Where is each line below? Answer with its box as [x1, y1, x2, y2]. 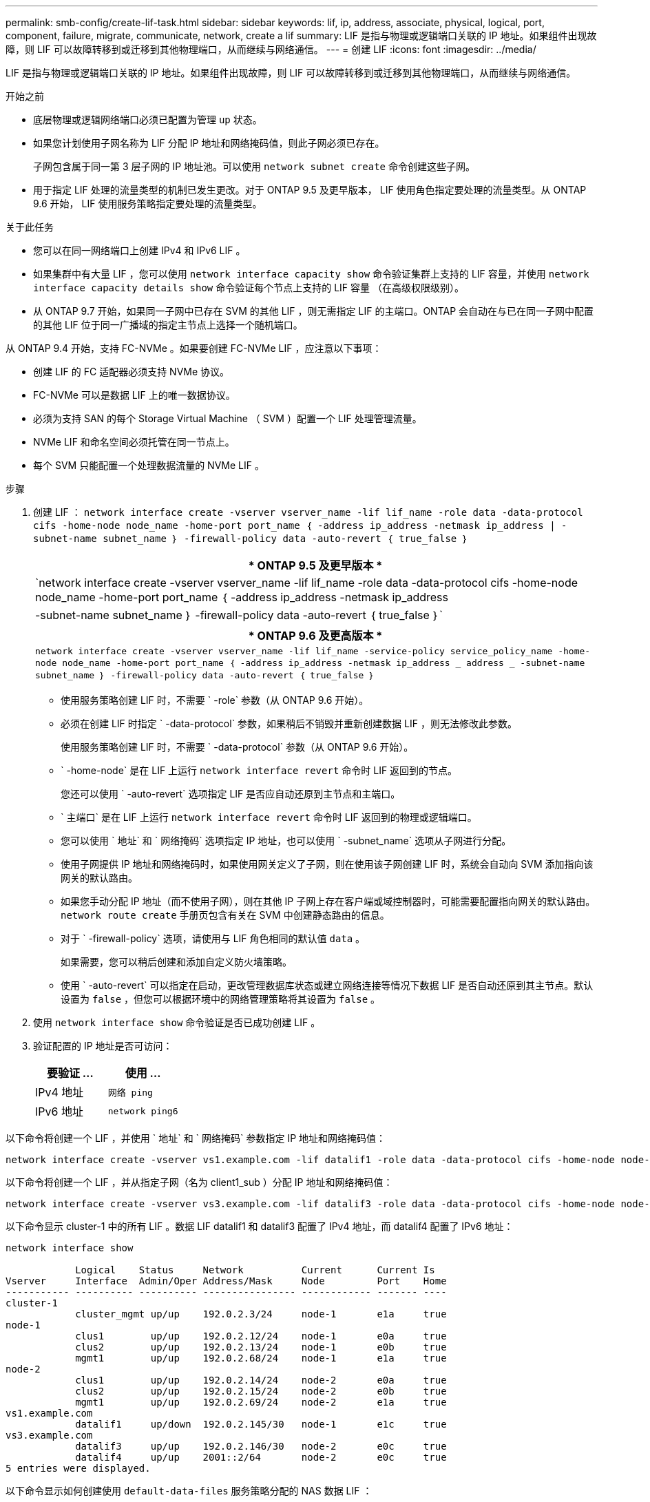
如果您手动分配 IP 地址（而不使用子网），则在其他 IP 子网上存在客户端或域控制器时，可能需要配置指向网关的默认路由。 [61, 895, 596, 907]
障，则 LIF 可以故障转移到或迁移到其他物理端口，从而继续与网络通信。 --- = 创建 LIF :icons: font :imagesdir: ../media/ [6, 43, 536, 55]
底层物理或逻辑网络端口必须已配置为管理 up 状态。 [33, 114, 262, 125]
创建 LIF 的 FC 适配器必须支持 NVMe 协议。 [33, 366, 230, 377]
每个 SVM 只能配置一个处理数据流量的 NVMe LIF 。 [33, 459, 264, 471]
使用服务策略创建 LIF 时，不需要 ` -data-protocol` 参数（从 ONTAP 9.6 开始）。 [61, 741, 414, 753]
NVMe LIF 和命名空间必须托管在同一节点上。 [33, 436, 235, 448]
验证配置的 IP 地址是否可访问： [33, 1040, 173, 1052]
